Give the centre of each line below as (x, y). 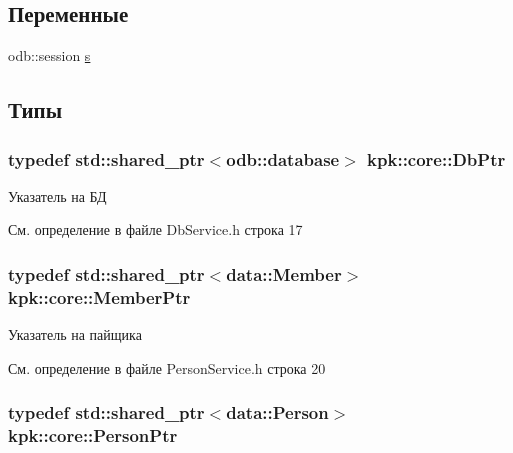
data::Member (284, 273)
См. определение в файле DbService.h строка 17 (155, 229)
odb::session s (49, 55)
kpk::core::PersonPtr (93, 435)
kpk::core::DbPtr (436, 158)
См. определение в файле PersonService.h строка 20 (167, 367)
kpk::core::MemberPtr (99, 296)
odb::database (283, 158)
